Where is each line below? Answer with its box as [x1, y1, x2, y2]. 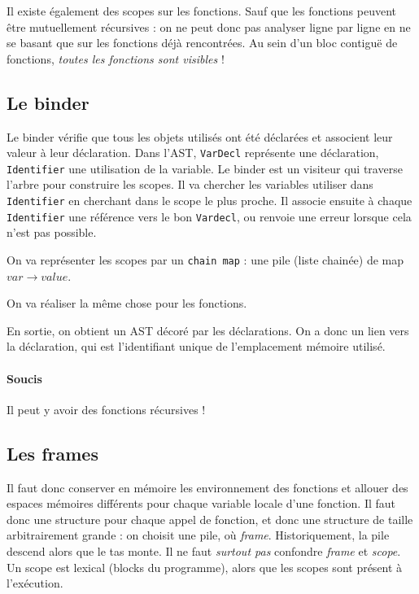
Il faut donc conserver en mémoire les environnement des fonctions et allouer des [7, 478, 408, 496]
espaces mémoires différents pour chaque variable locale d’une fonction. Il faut [7, 495, 396, 512]
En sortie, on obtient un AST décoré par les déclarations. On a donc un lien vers [7, 321, 409, 338]
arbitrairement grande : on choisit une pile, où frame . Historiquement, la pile [7, 526, 390, 544]
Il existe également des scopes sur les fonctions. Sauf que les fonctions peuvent [7, 2, 397, 19]
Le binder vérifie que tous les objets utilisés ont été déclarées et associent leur [7, 128, 393, 145]
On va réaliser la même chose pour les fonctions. [7, 295, 247, 312]
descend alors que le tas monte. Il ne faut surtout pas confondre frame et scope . [7, 542, 401, 559]
